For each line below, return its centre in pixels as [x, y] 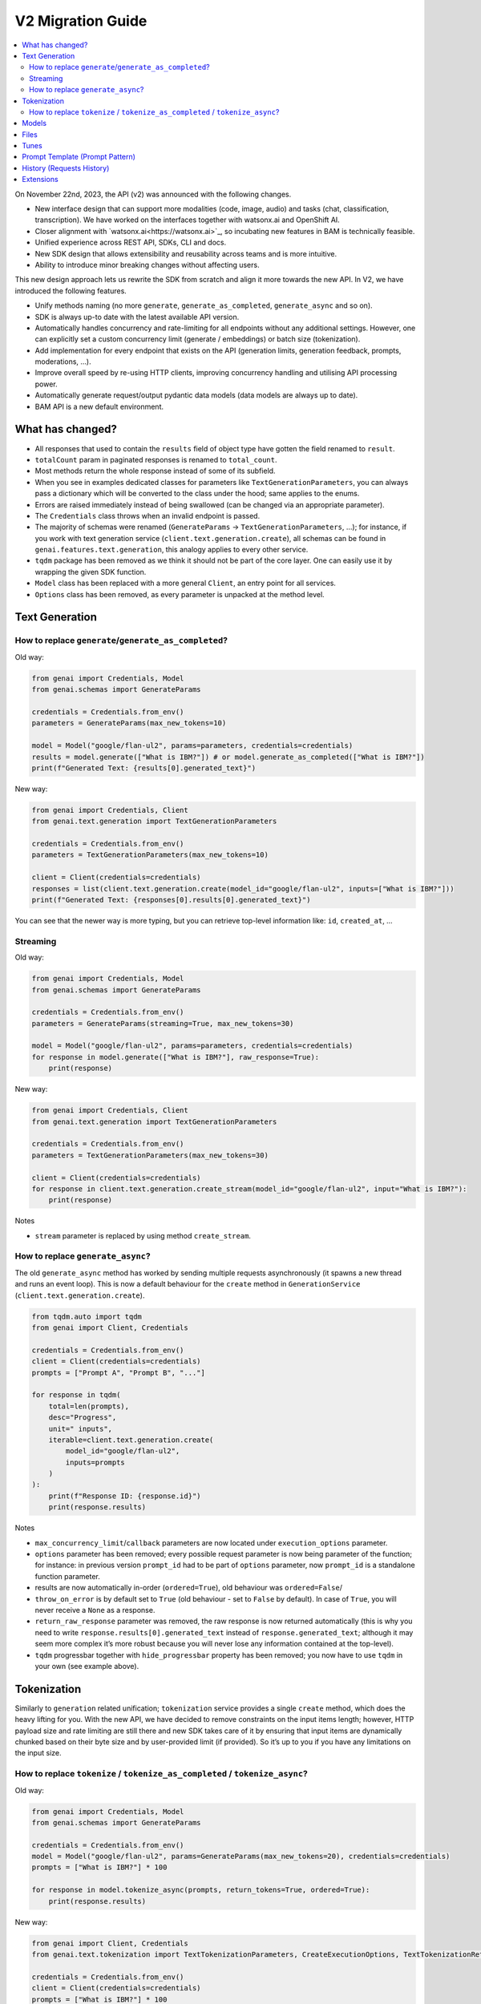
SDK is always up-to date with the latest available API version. [137, 317]
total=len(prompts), [89, 1406]
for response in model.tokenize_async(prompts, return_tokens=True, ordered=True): [201, 1890]
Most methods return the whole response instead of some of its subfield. [155, 471]
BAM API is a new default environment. [99, 406]
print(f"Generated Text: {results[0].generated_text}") [144, 768]
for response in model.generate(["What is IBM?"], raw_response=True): [176, 1057]
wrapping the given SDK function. [91, 572]
